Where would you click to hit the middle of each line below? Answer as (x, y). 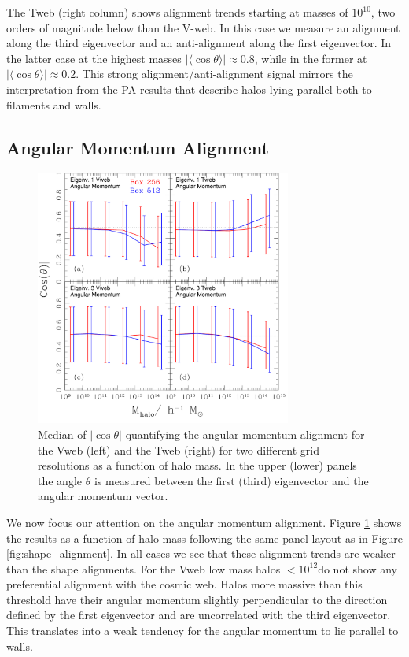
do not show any (357, 568)
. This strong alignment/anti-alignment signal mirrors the (214, 74)
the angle (60, 480)
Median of (62, 434)
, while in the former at (311, 58)
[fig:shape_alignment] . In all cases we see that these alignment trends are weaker (201, 553)
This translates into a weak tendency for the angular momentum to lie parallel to (203, 631)
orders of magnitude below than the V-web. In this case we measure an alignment (203, 27)
